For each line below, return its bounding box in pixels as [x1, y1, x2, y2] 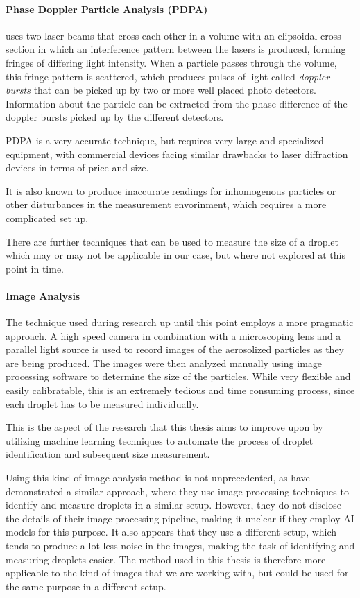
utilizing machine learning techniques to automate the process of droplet [6, 433, 314, 447]
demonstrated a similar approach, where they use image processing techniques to [6, 484, 349, 498]
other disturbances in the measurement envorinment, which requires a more [6, 197, 327, 212]
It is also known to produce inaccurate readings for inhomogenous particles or [6, 183, 336, 198]
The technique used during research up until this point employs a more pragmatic [6, 315, 354, 330]
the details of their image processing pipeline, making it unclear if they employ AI [6, 511, 354, 525]
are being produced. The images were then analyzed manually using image [6, 355, 323, 370]
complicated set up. [6, 210, 89, 225]
